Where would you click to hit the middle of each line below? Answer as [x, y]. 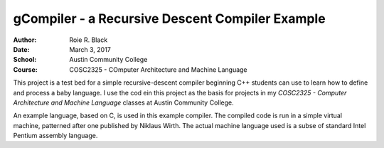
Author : [25, 40]
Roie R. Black [89, 40]
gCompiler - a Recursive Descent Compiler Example [170, 18]
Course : [26, 69]
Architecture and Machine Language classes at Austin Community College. [123, 102]
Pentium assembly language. [55, 136]
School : [25, 60]
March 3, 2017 [90, 49]
